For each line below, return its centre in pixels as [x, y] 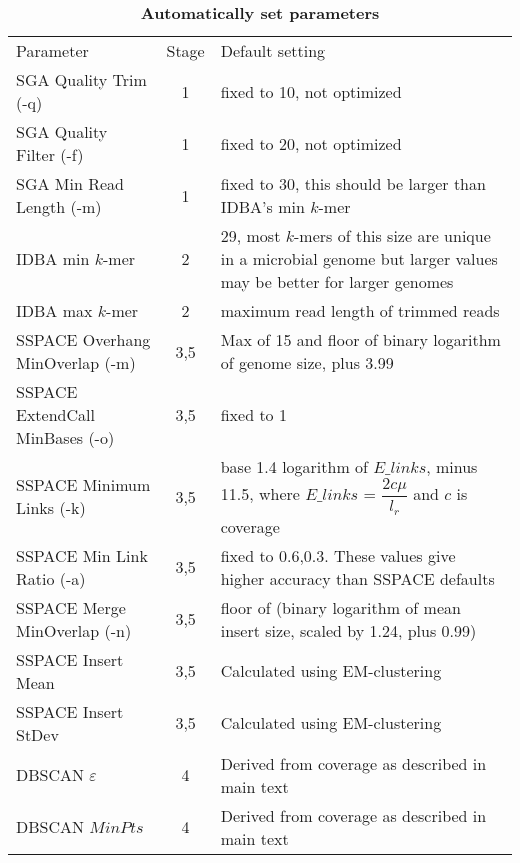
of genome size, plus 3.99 [307, 362]
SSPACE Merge [71, 607]
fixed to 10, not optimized [311, 91]
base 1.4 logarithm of [294, 466]
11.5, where [260, 493]
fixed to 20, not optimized [311, 143]
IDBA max [54, 310]
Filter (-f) [50, 154]
